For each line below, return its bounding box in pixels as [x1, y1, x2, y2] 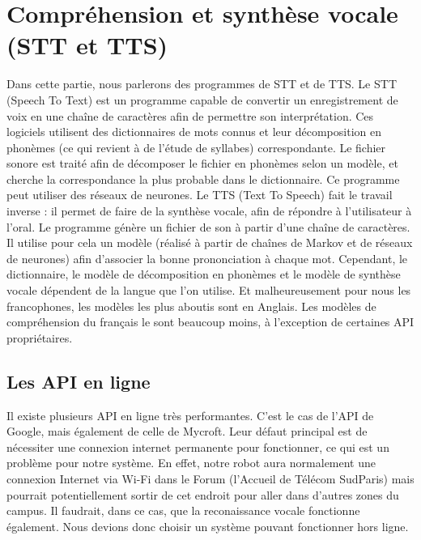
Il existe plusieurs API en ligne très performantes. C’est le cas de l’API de [6, 406, 374, 423]
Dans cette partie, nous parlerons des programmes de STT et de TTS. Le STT [6, 75, 397, 92]
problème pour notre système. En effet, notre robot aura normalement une [6, 454, 376, 471]
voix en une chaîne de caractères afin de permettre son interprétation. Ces [6, 107, 374, 124]
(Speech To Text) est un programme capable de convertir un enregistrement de [6, 91, 398, 108]
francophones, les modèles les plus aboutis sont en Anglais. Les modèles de [6, 297, 376, 314]
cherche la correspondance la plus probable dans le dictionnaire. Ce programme [6, 170, 400, 187]
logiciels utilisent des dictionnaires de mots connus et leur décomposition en [6, 123, 381, 140]
